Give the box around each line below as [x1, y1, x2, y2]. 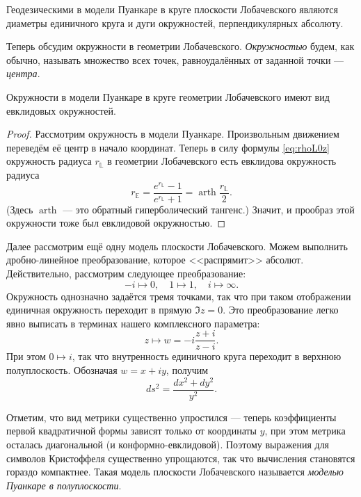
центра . [6, 66, 40, 81]
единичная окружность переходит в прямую [6, 302, 192, 317]
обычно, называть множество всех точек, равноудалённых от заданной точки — [6, 52, 344, 67]
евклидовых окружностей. [6, 103, 116, 117]
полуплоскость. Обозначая [6, 363, 118, 377]
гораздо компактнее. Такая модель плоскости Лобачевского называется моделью [6, 464, 344, 479]
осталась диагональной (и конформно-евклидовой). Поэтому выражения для [6, 437, 330, 451]
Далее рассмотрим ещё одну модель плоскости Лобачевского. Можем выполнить [6, 238, 348, 253]
